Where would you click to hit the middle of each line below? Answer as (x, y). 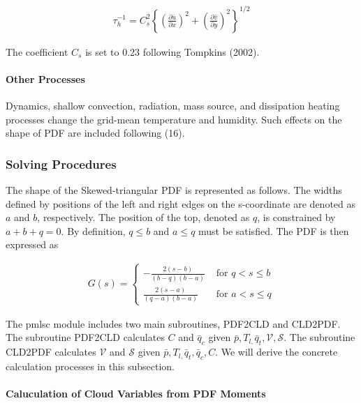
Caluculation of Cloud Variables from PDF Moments (136, 394)
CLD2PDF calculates (51, 352)
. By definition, (93, 230)
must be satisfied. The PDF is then (274, 230)
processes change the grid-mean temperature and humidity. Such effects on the (174, 119)
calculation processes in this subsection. (90, 366)
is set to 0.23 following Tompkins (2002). (172, 51)
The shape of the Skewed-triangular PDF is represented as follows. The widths (174, 189)
